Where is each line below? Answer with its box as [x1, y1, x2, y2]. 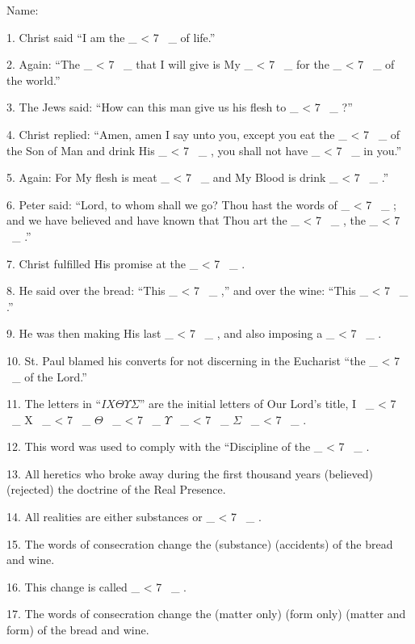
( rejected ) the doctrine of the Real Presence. [6, 481, 226, 498]
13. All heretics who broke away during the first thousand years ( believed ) [6, 465, 373, 482]
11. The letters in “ [6, 395, 102, 412]
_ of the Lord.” [11, 368, 87, 385]
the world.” [6, 71, 61, 88]
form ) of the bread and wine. [6, 621, 149, 638]
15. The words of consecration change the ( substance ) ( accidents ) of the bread [6, 535, 393, 552]
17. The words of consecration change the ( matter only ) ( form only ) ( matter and [6, 605, 406, 622]
